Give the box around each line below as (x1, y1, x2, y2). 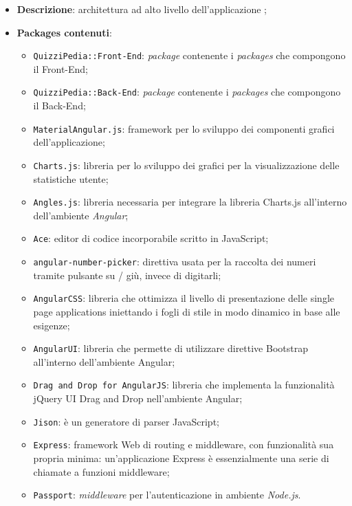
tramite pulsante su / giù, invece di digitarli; (33, 267, 221, 282)
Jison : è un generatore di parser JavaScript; (33, 414, 219, 428)
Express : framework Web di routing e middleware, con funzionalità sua (33, 437, 334, 452)
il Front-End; (33, 61, 89, 76)
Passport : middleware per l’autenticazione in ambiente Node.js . (33, 487, 301, 502)
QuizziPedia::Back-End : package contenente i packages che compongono (33, 85, 341, 99)
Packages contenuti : (16, 25, 112, 39)
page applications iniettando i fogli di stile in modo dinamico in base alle (33, 305, 340, 318)
